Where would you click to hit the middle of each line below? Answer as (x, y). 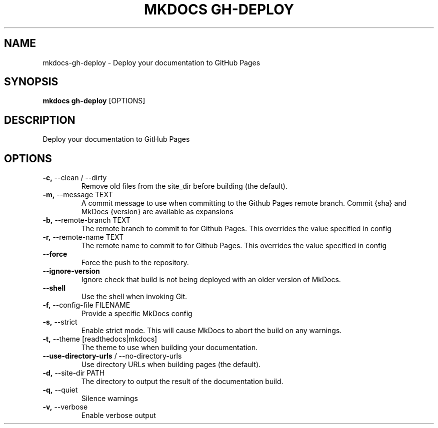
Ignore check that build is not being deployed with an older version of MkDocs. (211, 280)
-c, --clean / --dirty (75, 178)
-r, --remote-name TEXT (83, 237)
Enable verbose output (118, 416)
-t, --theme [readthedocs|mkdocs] (100, 339)
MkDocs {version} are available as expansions (157, 212)
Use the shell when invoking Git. (134, 297)
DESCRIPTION (40, 120)
